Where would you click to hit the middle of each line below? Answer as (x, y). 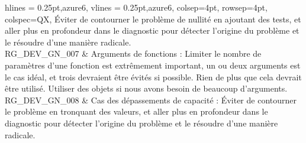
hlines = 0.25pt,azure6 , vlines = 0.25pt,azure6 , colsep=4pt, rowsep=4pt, (136, 7)
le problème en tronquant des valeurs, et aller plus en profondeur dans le (136, 111)
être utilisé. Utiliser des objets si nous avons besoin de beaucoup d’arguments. (146, 88)
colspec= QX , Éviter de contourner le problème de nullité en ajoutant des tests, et (153, 19)
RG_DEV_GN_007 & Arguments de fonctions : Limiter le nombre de (133, 53)
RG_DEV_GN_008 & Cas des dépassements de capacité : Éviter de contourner (151, 100)
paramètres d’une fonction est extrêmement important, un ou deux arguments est (153, 65)
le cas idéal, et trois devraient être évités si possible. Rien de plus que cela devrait (153, 77)
